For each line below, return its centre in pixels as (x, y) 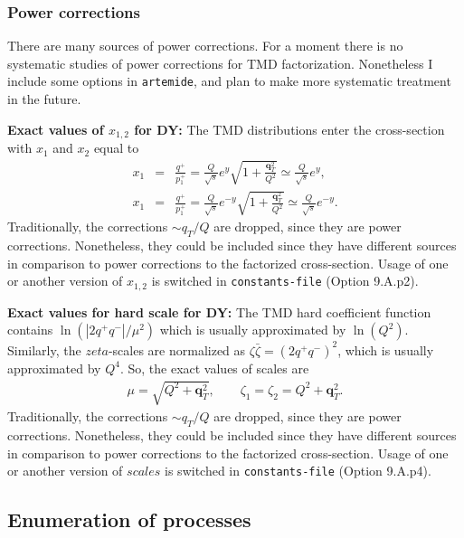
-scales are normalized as (177, 349)
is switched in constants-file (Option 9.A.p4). (298, 471)
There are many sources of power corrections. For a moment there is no (205, 46)
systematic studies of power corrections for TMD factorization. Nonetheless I (220, 63)
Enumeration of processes (129, 519)
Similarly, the (44, 349)
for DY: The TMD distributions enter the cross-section (289, 129)
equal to (116, 148)
